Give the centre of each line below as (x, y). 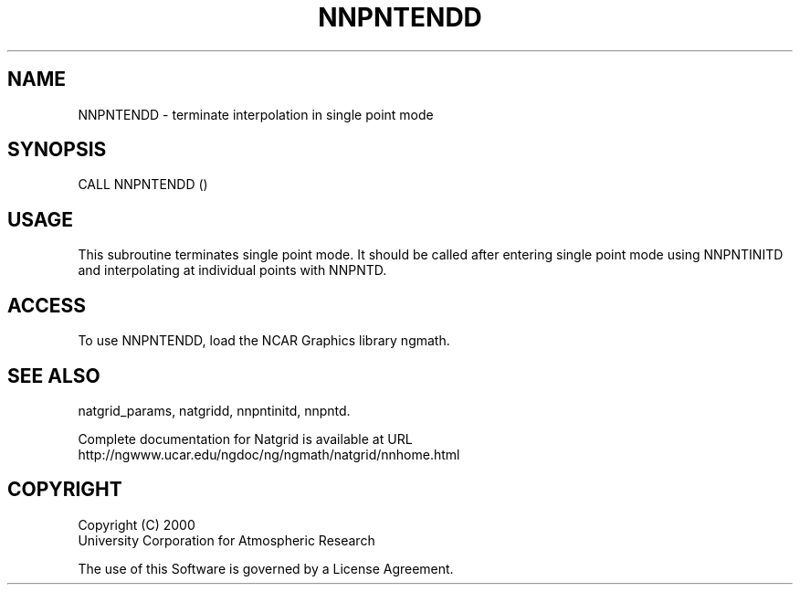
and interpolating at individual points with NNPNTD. (232, 270)
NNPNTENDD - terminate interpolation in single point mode (256, 114)
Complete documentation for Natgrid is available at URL (245, 439)
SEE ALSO (54, 375)
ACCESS (47, 305)
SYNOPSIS (57, 150)
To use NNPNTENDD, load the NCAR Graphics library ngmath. (264, 341)
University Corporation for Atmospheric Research (226, 540)
